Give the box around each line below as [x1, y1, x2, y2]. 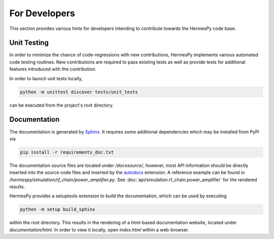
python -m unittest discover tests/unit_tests [20, 89, 138, 95]
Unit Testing [9, 39, 49, 47]
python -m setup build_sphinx [20, 207, 95, 213]
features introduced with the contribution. [9, 66, 96, 72]
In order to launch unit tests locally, [9, 75, 83, 81]
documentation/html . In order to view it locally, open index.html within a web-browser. [9, 226, 189, 233]
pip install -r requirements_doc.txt [20, 149, 114, 155]
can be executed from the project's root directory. [9, 102, 114, 108]
